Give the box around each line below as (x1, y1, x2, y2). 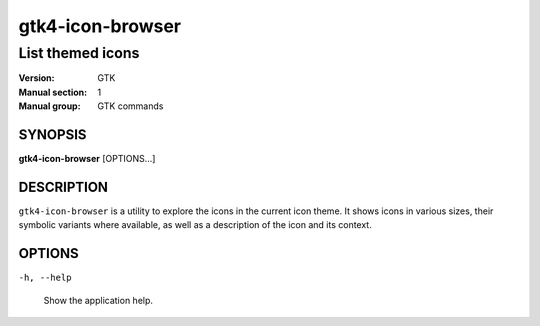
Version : (18, 72, 55, 84)
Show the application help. (43, 294, 154, 306)
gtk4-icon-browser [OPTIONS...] (18, 153, 156, 165)
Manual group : (18, 100, 81, 112)
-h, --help (18, 272, 72, 284)
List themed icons (18, 44, 140, 62)
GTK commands (97, 100, 164, 112)
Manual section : (18, 86, 88, 98)
